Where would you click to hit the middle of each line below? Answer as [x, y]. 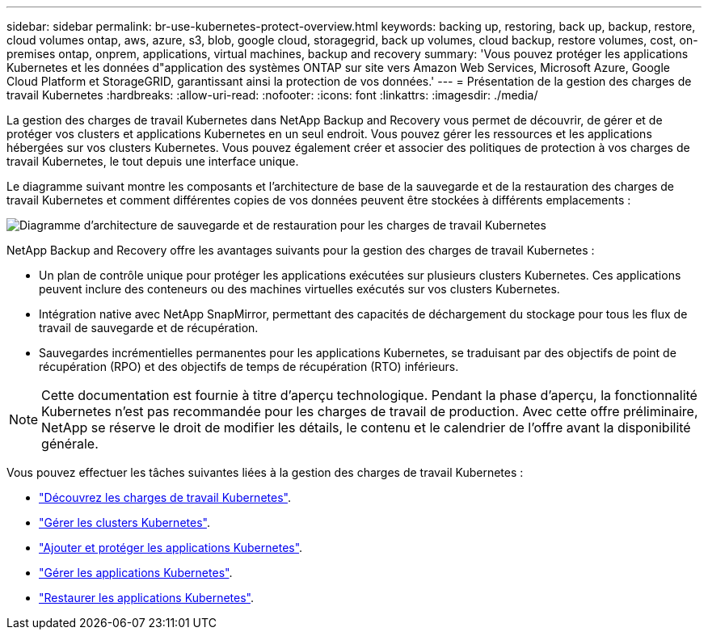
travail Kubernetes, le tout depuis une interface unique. [153, 161]
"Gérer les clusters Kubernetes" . [124, 522]
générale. [70, 444]
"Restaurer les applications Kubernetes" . [146, 598]
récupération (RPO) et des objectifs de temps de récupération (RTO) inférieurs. [249, 366]
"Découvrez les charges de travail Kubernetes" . [165, 497]
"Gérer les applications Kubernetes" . [136, 573]
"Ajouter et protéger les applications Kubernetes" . [171, 548]
